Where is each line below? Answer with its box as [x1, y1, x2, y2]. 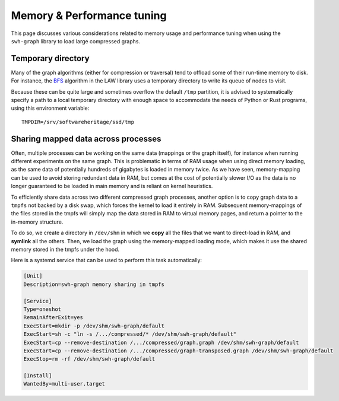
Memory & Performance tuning [11, 9, 167, 22]
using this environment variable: [11, 104, 90, 112]
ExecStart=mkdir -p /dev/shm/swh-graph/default [23, 322, 164, 329]
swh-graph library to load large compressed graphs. [11, 37, 141, 44]
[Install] [23, 373, 52, 379]
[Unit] [23, 273, 43, 279]
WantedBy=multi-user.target [23, 380, 105, 387]
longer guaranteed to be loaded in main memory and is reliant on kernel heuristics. [11, 183, 213, 190]
